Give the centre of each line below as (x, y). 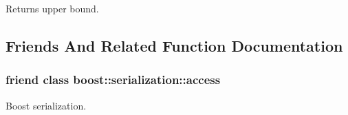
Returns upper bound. (52, 8)
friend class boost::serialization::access (113, 80)
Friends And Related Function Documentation (174, 45)
